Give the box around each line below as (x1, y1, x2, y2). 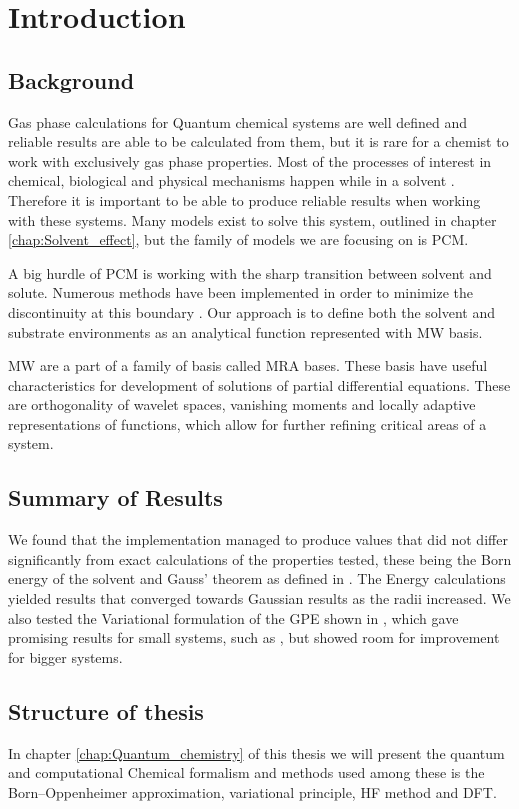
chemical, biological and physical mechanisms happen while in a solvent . (8, 170, 455, 191)
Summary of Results (8, 482, 223, 513)
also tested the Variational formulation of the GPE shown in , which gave (8, 607, 459, 628)
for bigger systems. (8, 646, 123, 667)
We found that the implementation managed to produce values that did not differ (8, 529, 508, 550)
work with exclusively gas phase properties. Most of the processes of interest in (8, 150, 492, 171)
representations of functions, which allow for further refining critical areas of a (8, 413, 487, 434)
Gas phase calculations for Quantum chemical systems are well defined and (8, 111, 468, 132)
